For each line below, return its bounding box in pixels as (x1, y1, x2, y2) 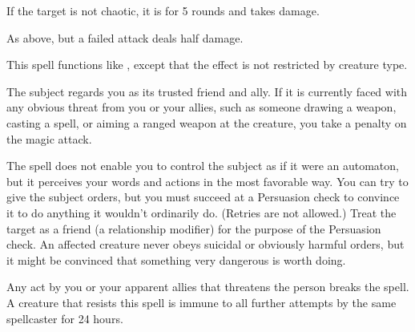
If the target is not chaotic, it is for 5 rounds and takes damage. (6, 2, 320, 18)
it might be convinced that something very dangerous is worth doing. (6, 251, 346, 268)
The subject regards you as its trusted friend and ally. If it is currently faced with (6, 83, 408, 99)
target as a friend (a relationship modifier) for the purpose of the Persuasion (6, 220, 381, 237)
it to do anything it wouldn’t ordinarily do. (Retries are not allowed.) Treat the (6, 204, 397, 221)
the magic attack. (6, 130, 92, 147)
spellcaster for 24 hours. (6, 310, 123, 326)
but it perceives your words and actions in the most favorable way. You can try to (6, 172, 409, 189)
